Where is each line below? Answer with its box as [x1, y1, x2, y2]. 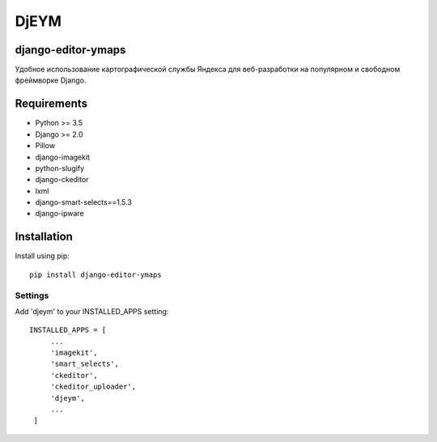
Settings [15, 290, 49, 301]
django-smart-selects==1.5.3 [35, 198, 133, 207]
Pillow [35, 141, 56, 151]
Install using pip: [15, 251, 70, 261]
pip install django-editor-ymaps [29, 270, 162, 279]
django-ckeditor [35, 175, 89, 185]
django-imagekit [35, 152, 91, 162]
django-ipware [35, 209, 84, 219]
